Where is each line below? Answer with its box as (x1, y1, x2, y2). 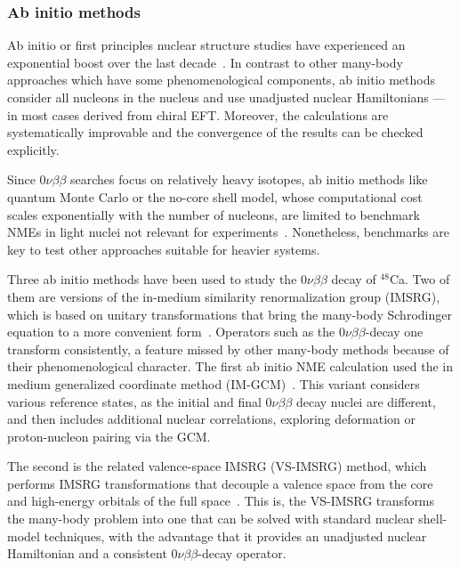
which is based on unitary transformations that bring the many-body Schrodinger (7, 304, 452, 323)
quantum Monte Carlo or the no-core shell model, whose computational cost (7, 187, 423, 206)
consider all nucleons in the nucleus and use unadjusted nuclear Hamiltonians (7, 88, 429, 106)
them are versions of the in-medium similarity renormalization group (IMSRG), (7, 287, 440, 305)
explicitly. (7, 140, 60, 158)
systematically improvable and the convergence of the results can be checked (7, 123, 424, 142)
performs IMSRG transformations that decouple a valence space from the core (7, 474, 433, 492)
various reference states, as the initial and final (7, 392, 262, 410)
